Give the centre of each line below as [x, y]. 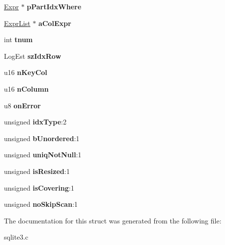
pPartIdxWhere [54, 6]
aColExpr [55, 23]
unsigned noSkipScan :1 [41, 204]
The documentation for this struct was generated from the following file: [113, 220]
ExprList [17, 23]
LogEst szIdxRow [33, 56]
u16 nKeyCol [26, 72]
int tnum [18, 39]
